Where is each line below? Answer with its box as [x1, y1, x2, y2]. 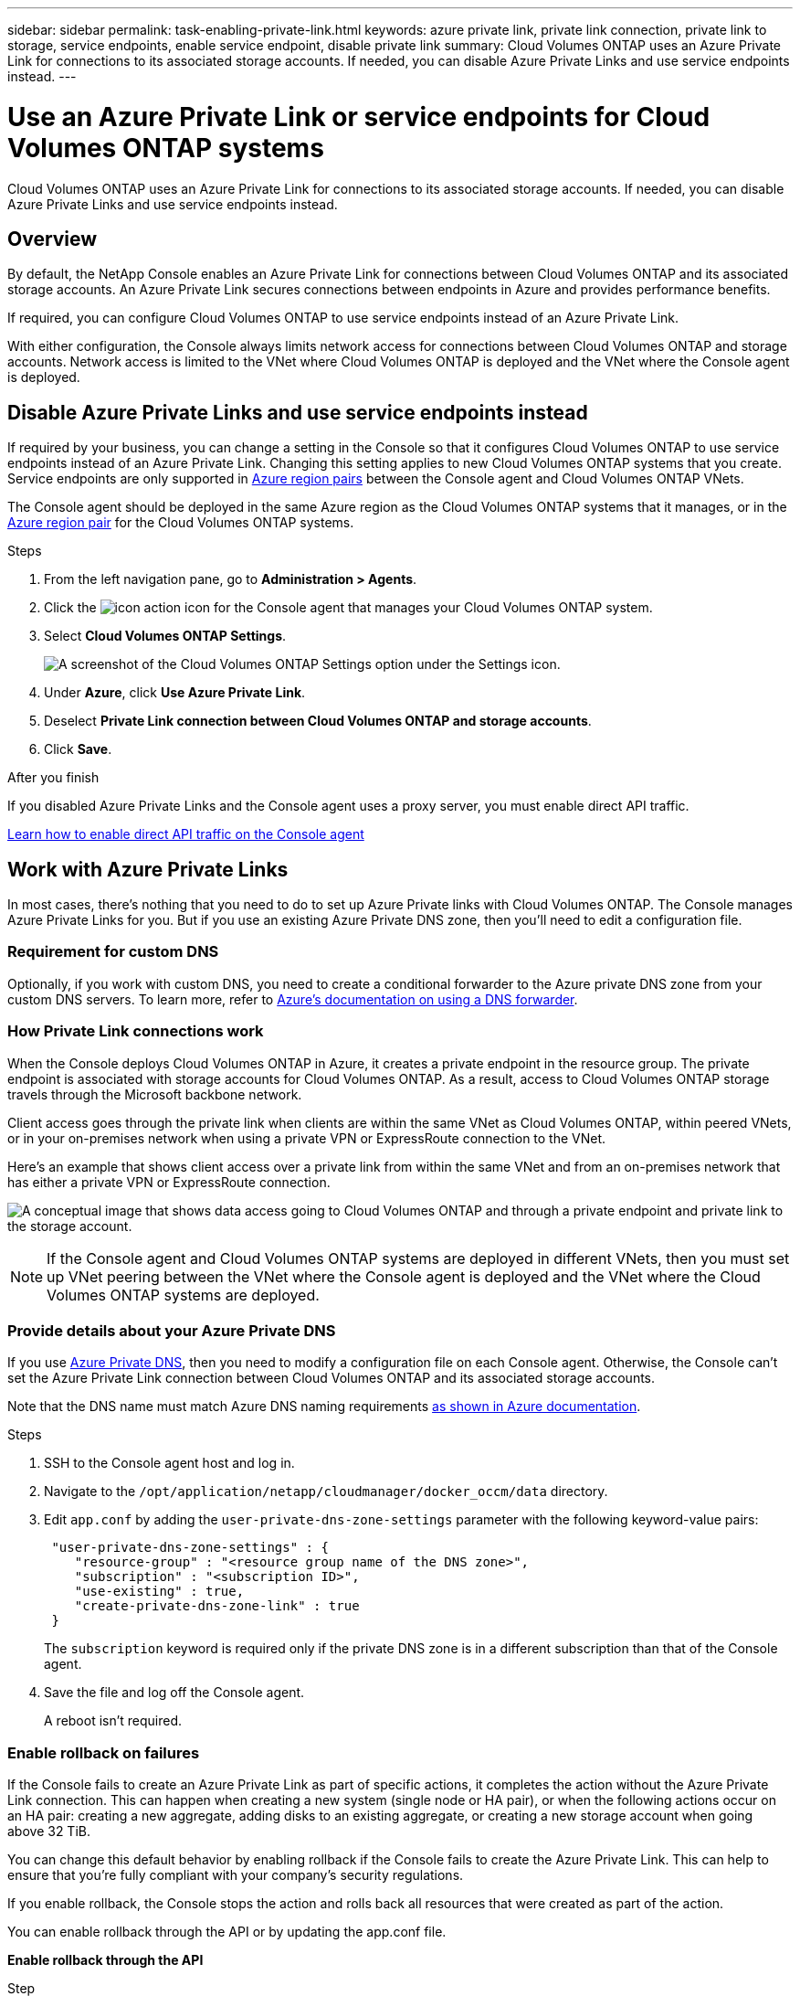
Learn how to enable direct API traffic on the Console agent [7, 826, 364, 843]
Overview [7, 227, 98, 250]
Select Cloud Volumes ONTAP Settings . [44, 628, 287, 644]
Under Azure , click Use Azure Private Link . [44, 685, 306, 701]
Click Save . [44, 741, 112, 758]
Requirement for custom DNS [7, 942, 219, 961]
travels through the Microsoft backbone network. [7, 1086, 302, 1102]
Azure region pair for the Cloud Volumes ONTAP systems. [7, 515, 354, 531]
